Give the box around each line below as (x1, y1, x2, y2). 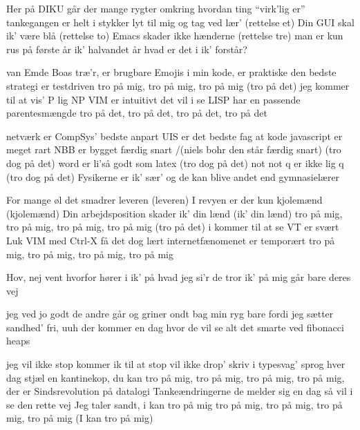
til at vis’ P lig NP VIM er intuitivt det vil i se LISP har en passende (6, 92, 301, 106)
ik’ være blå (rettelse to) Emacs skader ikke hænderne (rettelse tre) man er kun (6, 28, 343, 43)
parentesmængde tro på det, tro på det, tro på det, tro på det (6, 106, 267, 120)
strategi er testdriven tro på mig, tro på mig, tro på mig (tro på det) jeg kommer (6, 78, 350, 92)
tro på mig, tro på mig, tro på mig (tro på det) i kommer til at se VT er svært (6, 219, 339, 234)
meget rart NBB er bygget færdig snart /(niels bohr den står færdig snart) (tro (6, 142, 341, 157)
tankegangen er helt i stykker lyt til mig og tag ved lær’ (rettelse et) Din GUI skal (6, 14, 354, 29)
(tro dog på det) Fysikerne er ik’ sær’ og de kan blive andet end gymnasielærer (6, 169, 340, 184)
